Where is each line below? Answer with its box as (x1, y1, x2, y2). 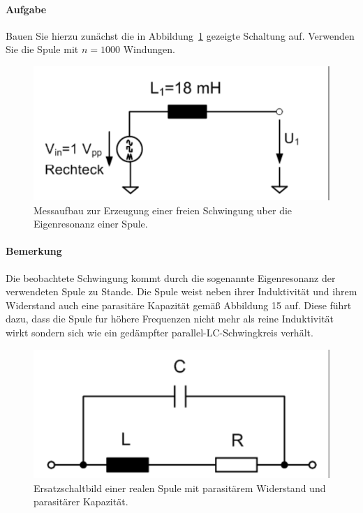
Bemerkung (6, 244, 62, 258)
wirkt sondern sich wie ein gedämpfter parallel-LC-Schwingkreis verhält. (6, 325, 313, 340)
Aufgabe (6, 1, 47, 16)
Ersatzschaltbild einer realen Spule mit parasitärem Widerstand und (34, 480, 326, 495)
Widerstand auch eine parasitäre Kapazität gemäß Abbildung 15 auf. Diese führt (6, 297, 352, 312)
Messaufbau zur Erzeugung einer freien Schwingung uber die (34, 202, 292, 217)
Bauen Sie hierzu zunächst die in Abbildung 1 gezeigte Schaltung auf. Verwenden (6, 28, 355, 43)
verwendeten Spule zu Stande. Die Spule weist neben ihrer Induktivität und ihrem (6, 284, 357, 299)
